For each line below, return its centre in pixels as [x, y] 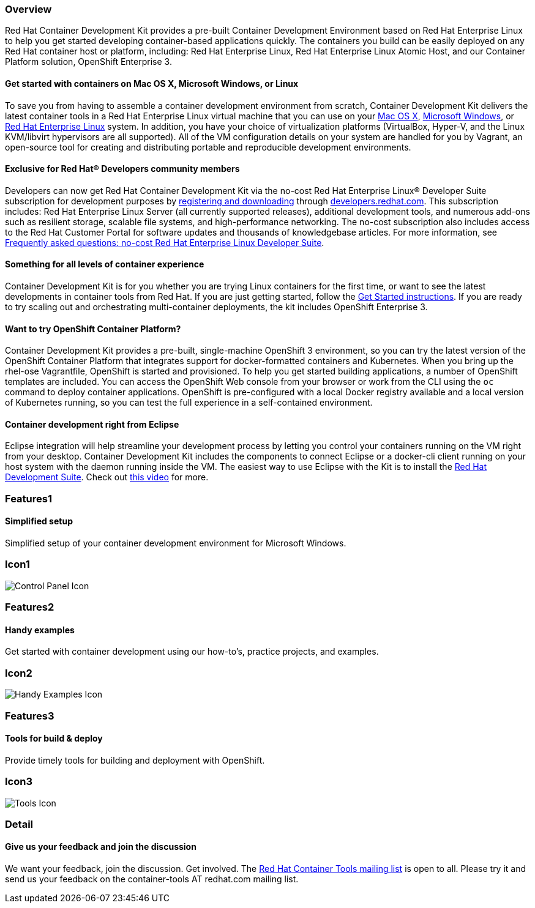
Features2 [30, 607]
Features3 [30, 716]
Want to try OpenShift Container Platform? [93, 329]
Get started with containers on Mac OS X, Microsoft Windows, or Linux [152, 83]
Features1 [28, 498]
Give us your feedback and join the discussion [101, 847]
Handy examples [40, 630]
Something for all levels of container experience [105, 264]
